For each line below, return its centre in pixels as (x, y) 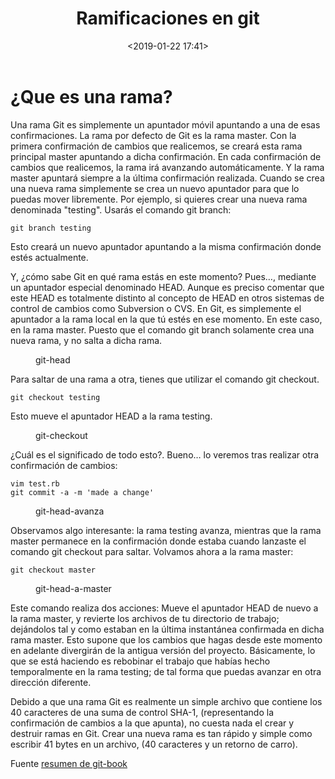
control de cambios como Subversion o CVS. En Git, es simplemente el (156, 308)
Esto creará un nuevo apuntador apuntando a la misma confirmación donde (166, 246)
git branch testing (51, 228)
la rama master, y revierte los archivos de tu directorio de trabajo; (145, 618)
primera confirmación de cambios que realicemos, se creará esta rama (156, 146)
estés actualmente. (49, 257)
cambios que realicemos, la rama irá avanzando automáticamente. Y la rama (167, 167)
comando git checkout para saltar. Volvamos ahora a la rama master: (152, 551)
